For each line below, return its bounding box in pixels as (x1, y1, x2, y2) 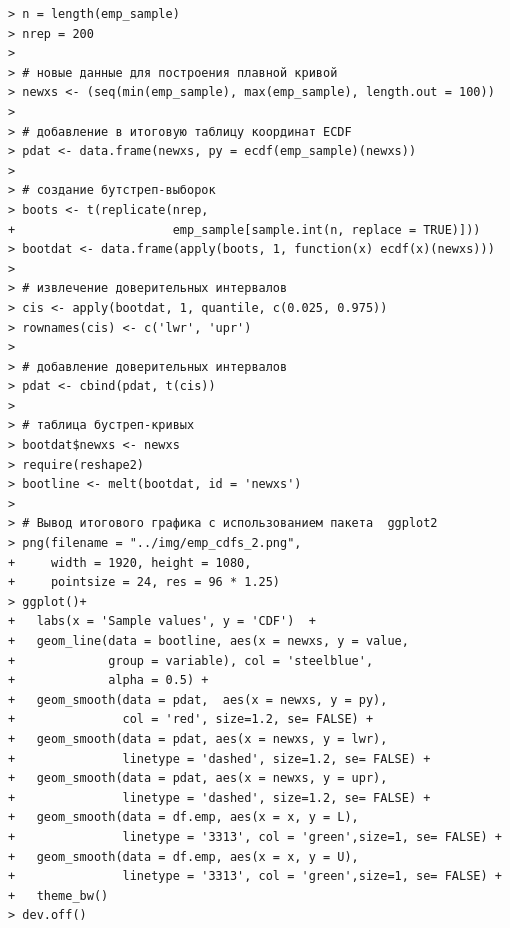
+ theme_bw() (8, 888, 109, 903)
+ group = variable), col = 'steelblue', (8, 653, 374, 668)
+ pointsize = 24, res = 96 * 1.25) (8, 575, 281, 590)
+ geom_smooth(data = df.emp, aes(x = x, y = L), (8, 810, 359, 825)
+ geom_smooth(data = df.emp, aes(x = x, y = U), (8, 849, 359, 864)
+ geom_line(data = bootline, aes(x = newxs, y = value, (8, 634, 409, 648)
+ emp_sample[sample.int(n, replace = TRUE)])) (8, 222, 481, 237)
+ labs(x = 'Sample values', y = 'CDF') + (8, 614, 316, 629)
